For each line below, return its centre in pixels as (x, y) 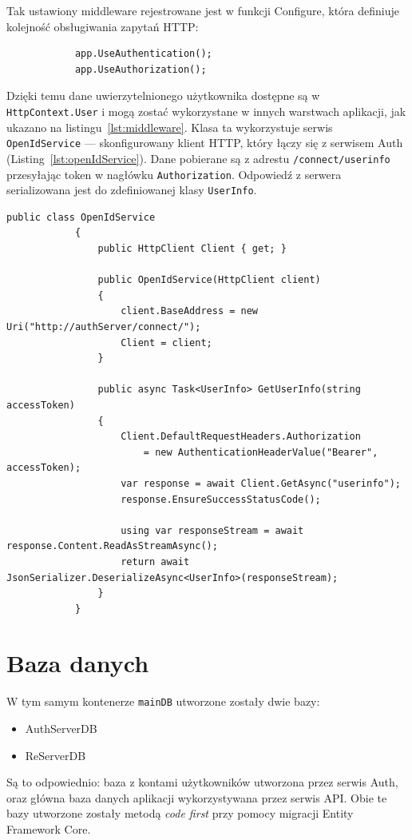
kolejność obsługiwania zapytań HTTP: (103, 26)
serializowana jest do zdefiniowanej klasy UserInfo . (132, 190)
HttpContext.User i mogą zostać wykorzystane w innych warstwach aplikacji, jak (206, 111)
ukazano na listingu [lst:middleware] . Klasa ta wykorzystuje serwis (170, 127)
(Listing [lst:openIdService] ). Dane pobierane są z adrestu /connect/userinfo (198, 158)
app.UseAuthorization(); (141, 69)
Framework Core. (49, 829)
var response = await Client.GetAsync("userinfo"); (261, 483)
